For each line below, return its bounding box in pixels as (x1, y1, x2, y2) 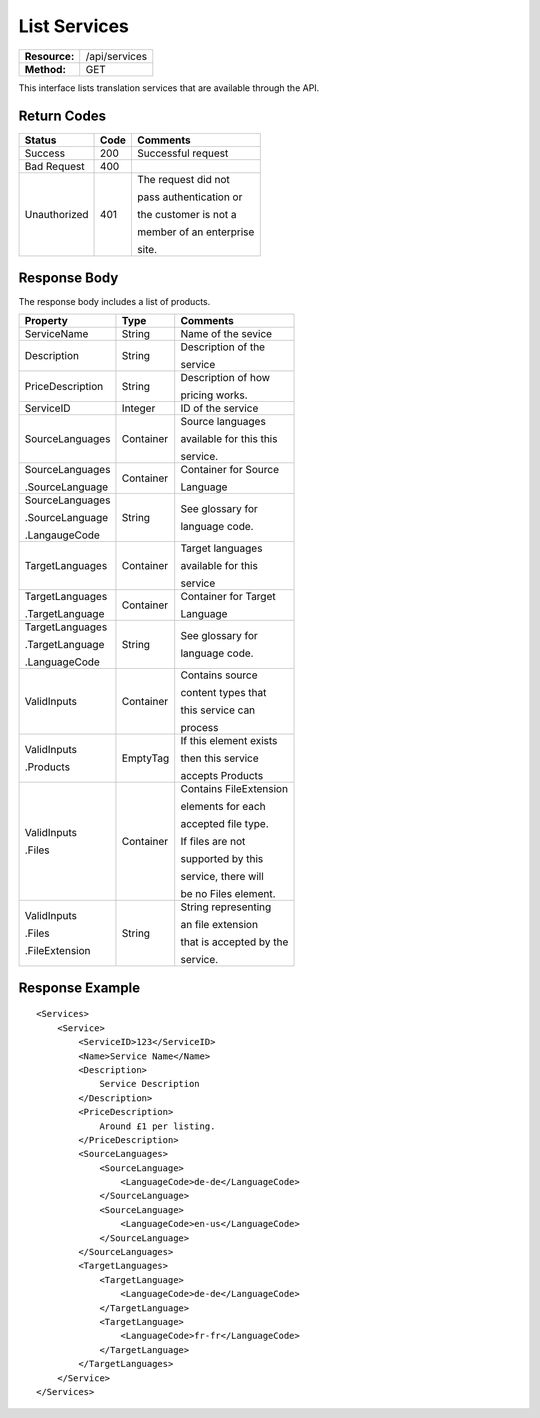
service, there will (180, 870, 264, 884)
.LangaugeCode (24, 528, 100, 542)
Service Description (99, 1078, 200, 1090)
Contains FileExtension (180, 782, 289, 796)
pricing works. (180, 388, 249, 402)
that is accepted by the (180, 935, 289, 949)
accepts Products (180, 769, 264, 783)
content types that (180, 686, 267, 700)
